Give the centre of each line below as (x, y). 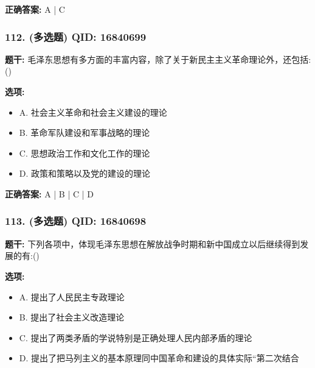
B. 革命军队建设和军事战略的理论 (85, 133)
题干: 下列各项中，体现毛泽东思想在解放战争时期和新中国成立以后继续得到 (153, 243)
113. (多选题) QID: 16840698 (76, 221)
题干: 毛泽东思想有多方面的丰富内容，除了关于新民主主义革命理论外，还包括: (158, 59)
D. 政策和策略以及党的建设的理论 (85, 173)
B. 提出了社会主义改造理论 (72, 317)
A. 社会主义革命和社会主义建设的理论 (93, 112)
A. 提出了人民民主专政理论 (72, 296)
